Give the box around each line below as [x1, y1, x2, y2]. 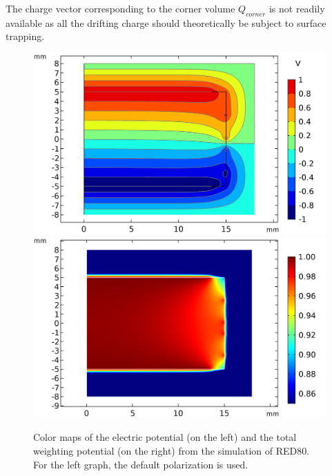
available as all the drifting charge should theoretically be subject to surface [6, 15, 326, 30]
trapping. [6, 29, 45, 43]
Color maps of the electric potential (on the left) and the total [33, 430, 297, 444]
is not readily [268, 1, 325, 15]
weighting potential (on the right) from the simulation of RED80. [33, 443, 310, 457]
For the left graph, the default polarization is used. [33, 457, 248, 471]
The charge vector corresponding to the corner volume [6, 1, 235, 15]
